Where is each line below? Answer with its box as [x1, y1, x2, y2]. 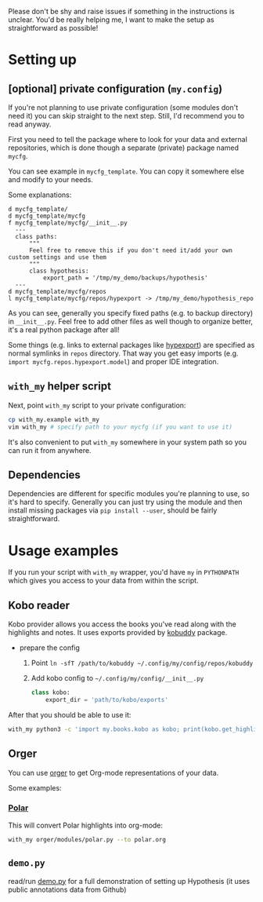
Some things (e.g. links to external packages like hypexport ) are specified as [8, 341, 255, 349]
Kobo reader [8, 598, 70, 612]
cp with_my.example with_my [8, 415, 100, 423]
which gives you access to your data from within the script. [8, 576, 199, 586]
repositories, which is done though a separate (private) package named [8, 143, 239, 152]
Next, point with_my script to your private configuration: [8, 400, 186, 410]
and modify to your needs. [8, 175, 94, 184]
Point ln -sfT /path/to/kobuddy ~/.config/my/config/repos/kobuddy [31, 659, 254, 668]
